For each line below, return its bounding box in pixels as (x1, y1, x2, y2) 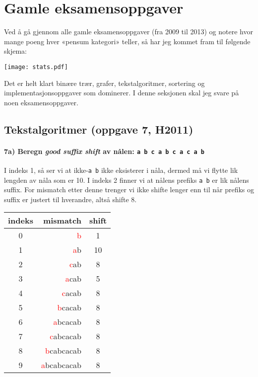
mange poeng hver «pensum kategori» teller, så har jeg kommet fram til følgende (4, 36, 251, 46)
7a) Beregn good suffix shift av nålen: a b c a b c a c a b (4, 146, 205, 156)
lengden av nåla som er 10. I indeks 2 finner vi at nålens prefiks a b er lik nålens (4, 174, 249, 185)
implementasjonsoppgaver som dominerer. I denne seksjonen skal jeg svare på (4, 87, 239, 98)
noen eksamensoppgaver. (4, 97, 78, 107)
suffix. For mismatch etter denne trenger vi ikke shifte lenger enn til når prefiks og (4, 184, 254, 195)
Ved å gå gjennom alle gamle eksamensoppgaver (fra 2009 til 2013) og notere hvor (4, 26, 253, 37)
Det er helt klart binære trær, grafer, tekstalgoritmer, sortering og (4, 77, 205, 88)
